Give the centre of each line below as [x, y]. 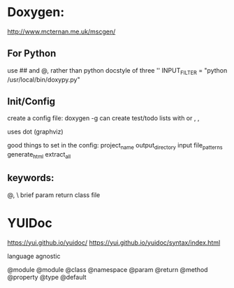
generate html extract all [39, 155]
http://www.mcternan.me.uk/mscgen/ [61, 31]
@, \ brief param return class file [54, 195]
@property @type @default [47, 277]
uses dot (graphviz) [36, 132]
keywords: [31, 178]
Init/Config [31, 101]
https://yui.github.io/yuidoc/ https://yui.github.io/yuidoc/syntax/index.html [114, 243]
